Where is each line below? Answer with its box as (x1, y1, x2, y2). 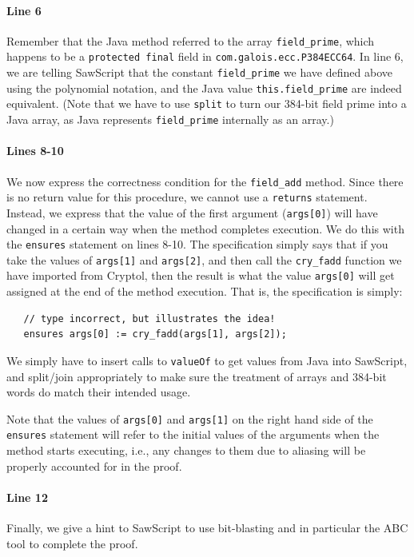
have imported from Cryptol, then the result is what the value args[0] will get (6, 267, 395, 284)
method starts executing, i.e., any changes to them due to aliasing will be (6, 442, 366, 458)
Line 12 (6, 488, 48, 505)
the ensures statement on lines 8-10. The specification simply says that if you (6, 236, 388, 253)
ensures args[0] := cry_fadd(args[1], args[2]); (23, 328, 287, 340)
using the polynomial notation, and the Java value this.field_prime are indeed (6, 79, 402, 96)
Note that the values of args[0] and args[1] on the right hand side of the (6, 410, 373, 427)
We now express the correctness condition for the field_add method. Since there (6, 173, 404, 189)
